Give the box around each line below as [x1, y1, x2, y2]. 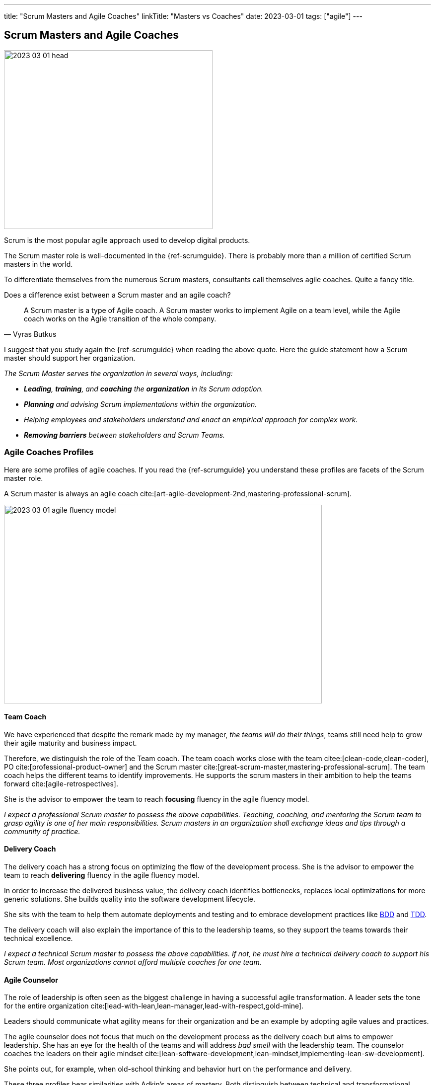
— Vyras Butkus [4, 329, 57, 338]
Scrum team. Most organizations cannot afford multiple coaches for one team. [4, 958, 262, 967]
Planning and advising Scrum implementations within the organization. [24, 399, 257, 408]
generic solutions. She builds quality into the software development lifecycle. [4, 895, 255, 904]
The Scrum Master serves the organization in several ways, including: [4, 369, 233, 378]
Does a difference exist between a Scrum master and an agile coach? [4, 290, 231, 299]
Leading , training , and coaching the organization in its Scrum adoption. [24, 384, 263, 393]
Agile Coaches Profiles [4, 447, 94, 458]
